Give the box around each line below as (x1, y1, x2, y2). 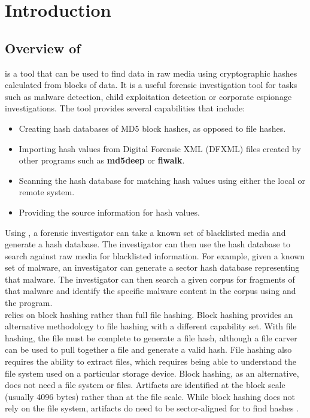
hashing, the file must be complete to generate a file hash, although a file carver (5, 331, 297, 344)
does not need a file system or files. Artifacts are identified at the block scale (5, 378, 285, 391)
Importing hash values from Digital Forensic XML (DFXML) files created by (19, 142, 301, 155)
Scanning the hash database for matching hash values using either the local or (19, 174, 305, 186)
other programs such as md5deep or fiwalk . (19, 154, 185, 166)
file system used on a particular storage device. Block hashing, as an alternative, (5, 366, 299, 379)
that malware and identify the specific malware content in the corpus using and (5, 284, 296, 297)
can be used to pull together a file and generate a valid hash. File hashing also (5, 343, 292, 356)
